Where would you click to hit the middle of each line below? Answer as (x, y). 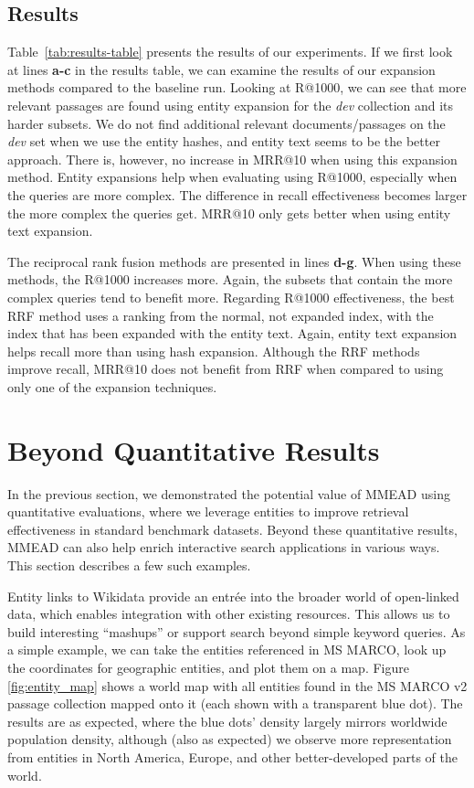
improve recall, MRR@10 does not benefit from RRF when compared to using (226, 369)
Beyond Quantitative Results (194, 449)
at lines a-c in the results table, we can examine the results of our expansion (221, 69)
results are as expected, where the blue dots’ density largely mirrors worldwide (227, 721)
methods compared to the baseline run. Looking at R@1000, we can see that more (237, 87)
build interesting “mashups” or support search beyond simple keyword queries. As (237, 631)
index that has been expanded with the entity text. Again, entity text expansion (232, 333)
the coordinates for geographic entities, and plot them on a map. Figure (208, 667)
